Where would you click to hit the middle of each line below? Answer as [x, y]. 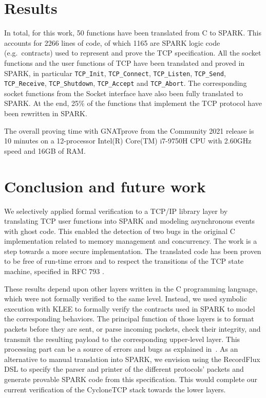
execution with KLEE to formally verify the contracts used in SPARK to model [130, 308]
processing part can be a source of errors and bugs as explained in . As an [121, 349]
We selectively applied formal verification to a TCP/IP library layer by [116, 211]
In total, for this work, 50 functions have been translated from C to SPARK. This [133, 33]
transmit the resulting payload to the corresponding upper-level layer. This [122, 339]
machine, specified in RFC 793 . [54, 271]
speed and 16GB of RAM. [45, 150]
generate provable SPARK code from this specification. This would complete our [131, 379]
